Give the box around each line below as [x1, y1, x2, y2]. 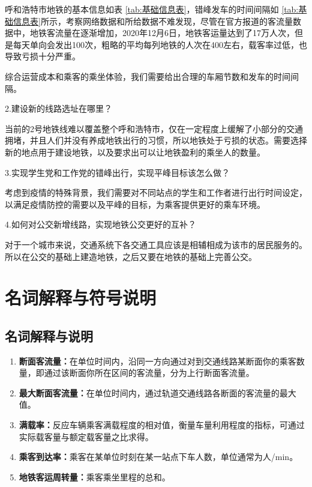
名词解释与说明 [5, 326, 93, 345]
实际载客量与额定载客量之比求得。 [19, 430, 154, 443]
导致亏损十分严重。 [5, 50, 80, 62]
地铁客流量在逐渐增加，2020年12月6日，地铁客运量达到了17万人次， [29, 26, 295, 39]
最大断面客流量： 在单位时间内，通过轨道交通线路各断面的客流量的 [19, 386, 280, 399]
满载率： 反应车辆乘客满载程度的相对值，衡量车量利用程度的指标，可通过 [19, 419, 305, 431]
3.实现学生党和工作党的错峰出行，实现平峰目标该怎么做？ [5, 166, 230, 178]
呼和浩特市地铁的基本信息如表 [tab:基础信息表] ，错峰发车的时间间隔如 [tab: [5, 3, 299, 15]
